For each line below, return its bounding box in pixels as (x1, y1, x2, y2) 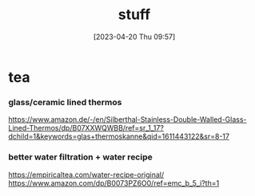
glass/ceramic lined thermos (8, 96, 122, 108)
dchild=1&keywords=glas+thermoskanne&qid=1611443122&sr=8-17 (8, 131, 230, 141)
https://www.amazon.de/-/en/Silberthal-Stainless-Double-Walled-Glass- (8, 115, 247, 124)
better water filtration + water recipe (8, 151, 153, 163)
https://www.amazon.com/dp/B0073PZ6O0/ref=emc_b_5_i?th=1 (8, 178, 220, 188)
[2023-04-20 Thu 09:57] (93, 32, 176, 41)
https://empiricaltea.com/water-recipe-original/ (8, 170, 165, 179)
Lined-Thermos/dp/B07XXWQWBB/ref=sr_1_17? (8, 123, 164, 133)
